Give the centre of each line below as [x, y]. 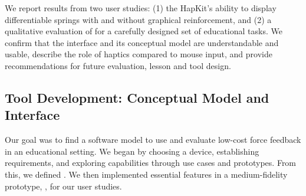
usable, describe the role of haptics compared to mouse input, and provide [139, 54]
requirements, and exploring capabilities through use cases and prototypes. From [151, 163]
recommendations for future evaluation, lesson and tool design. [118, 65]
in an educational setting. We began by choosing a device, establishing [132, 151]
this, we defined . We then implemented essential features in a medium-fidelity [146, 174]
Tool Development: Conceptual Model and [137, 97]
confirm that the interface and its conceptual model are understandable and [142, 42]
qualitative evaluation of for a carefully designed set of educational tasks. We [144, 31]
